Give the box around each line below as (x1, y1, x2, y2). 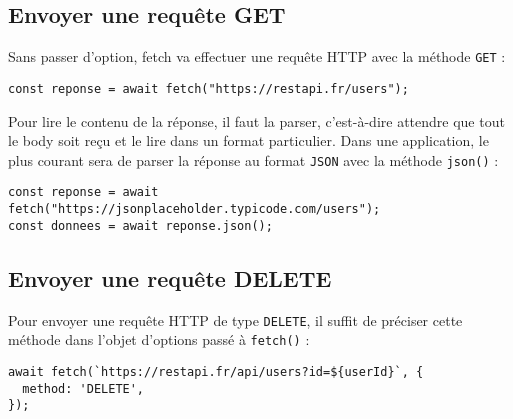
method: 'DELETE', (22, 381, 145, 396)
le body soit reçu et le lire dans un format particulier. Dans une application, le (8, 130, 489, 151)
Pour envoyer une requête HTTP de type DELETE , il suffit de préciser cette (8, 309, 463, 330)
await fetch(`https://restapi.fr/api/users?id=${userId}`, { (8, 364, 424, 379)
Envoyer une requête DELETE (8, 262, 332, 293)
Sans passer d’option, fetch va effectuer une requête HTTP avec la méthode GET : (8, 46, 506, 67)
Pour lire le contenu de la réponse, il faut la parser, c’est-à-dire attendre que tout (8, 110, 505, 131)
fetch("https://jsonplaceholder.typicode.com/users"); (8, 202, 381, 217)
